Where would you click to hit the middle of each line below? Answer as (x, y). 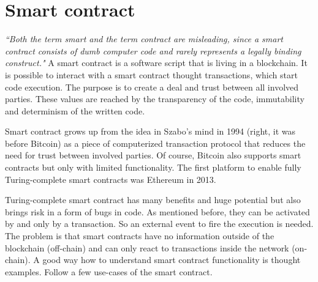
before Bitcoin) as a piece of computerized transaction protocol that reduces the (155, 143)
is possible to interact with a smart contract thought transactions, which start (151, 74)
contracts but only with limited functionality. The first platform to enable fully (153, 167)
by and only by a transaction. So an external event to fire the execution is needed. (159, 224)
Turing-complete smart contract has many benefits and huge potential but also (153, 200)
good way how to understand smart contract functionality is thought (172, 260)
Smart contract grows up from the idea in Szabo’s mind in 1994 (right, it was (150, 131)
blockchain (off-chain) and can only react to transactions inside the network (147, 247)
